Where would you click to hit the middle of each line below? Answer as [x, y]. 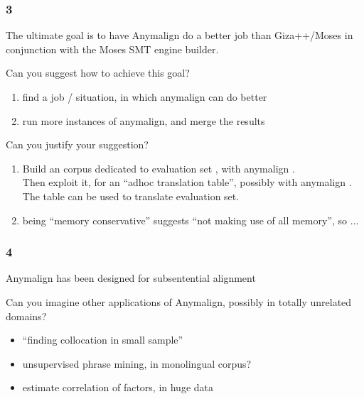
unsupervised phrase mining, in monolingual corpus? [137, 363]
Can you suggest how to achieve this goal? [98, 73]
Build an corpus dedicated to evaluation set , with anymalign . [159, 168]
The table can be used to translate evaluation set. [131, 196]
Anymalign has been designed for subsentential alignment [131, 278]
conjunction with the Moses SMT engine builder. [112, 49]
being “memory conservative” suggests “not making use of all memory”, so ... [191, 220]
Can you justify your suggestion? [77, 144]
